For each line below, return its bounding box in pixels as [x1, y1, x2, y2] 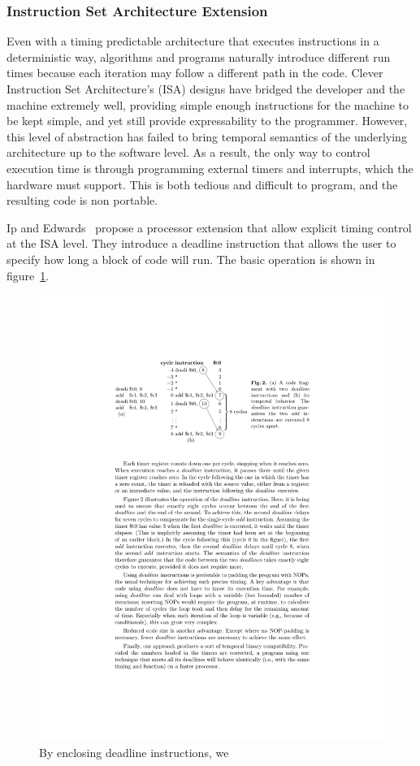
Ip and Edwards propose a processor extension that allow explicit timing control [6, 219, 412, 236]
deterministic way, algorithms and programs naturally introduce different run [6, 48, 391, 65]
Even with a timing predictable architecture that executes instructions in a [6, 32, 379, 50]
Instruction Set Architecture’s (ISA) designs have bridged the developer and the [6, 80, 405, 97]
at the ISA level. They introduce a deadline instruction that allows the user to [6, 235, 396, 252]
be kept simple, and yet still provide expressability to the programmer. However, [6, 112, 408, 129]
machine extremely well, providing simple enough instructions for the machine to [6, 96, 409, 113]
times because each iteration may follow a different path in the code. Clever [6, 64, 383, 81]
